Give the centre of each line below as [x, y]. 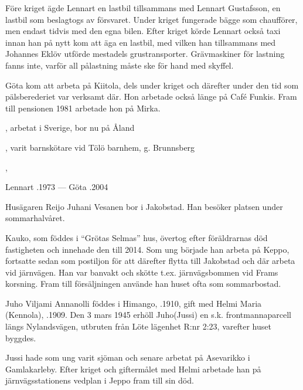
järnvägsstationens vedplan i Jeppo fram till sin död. [100, 380]
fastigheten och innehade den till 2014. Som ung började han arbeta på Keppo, [147, 249]
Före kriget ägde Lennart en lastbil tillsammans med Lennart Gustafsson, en [143, 8]
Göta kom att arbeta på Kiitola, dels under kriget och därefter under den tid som [152, 85]
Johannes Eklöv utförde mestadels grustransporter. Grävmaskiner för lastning [145, 54]
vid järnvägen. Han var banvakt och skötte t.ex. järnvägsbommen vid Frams [142, 272]
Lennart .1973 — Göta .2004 [57, 187]
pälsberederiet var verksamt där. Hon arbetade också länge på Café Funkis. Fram [151, 96]
